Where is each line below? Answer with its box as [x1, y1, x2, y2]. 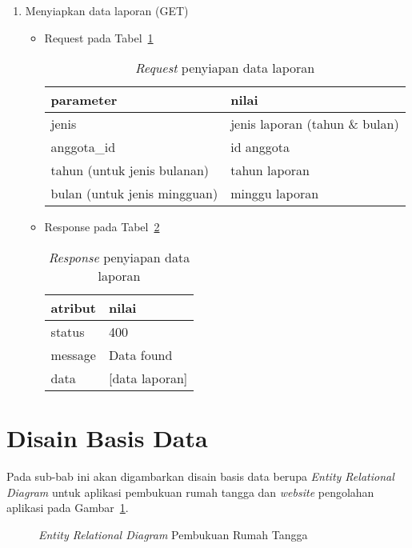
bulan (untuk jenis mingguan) [50, 184, 218, 203]
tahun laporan [230, 161, 310, 180]
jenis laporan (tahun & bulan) [230, 114, 399, 134]
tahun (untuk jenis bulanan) [50, 161, 210, 180]
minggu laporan [230, 184, 319, 203]
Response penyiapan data [48, 247, 190, 266]
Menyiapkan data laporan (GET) [25, 2, 189, 18]
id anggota [230, 138, 290, 157]
